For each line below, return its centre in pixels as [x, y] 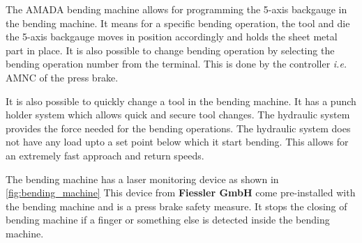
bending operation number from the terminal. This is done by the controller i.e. [176, 64]
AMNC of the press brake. [62, 77]
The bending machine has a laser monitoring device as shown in [142, 179]
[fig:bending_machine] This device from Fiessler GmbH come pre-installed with [181, 193]
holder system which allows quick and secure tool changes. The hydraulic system [178, 115]
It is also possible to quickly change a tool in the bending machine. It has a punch [181, 101]
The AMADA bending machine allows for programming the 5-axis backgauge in [176, 9]
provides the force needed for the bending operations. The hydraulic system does [178, 128]
